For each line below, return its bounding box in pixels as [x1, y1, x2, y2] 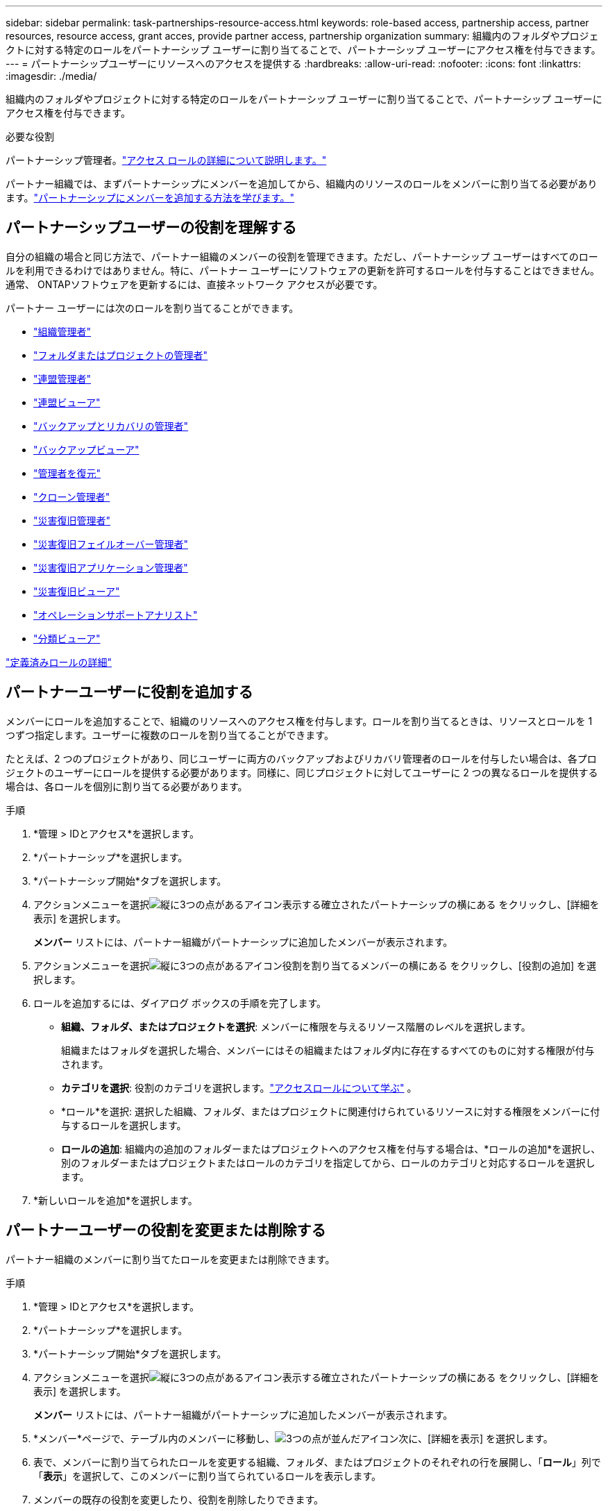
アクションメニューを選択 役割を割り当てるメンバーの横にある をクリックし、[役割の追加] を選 [33, 959, 596, 971]
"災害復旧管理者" [33, 514, 111, 526]
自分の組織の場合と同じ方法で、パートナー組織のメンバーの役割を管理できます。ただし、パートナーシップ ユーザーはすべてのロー [6, 250, 598, 262]
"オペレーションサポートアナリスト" [33, 608, 198, 621]
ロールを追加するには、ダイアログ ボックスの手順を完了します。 [33, 996, 327, 1009]
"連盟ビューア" [33, 396, 101, 408]
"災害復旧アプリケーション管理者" [33, 561, 188, 574]
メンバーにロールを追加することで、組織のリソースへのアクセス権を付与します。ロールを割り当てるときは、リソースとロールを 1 [6, 715, 593, 727]
